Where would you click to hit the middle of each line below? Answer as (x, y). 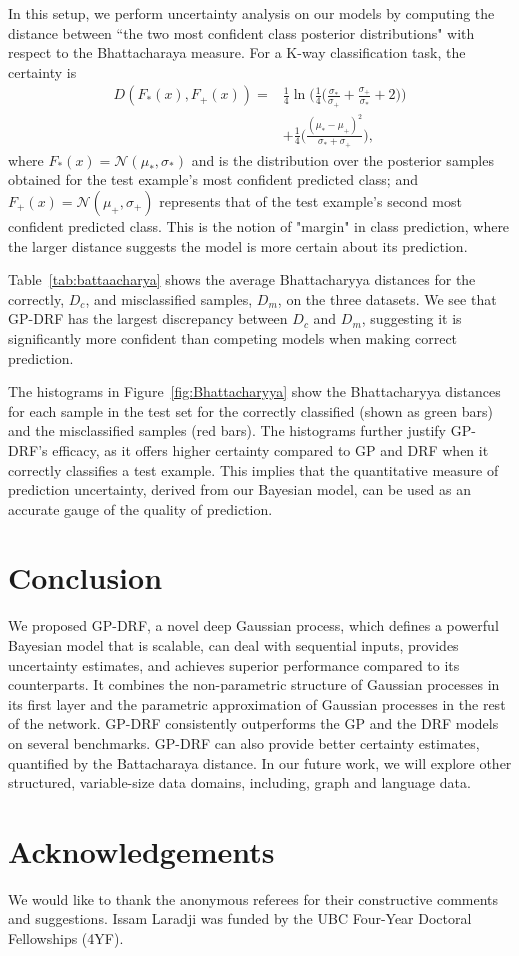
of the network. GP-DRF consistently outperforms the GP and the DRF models (253, 723)
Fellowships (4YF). (66, 938)
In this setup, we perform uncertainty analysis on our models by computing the (251, 13)
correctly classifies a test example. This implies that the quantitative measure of (253, 469)
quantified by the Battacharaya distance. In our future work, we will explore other (260, 762)
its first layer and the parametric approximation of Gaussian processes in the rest (257, 703)
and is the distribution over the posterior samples (342, 159)
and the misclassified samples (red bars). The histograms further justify (227, 430)
